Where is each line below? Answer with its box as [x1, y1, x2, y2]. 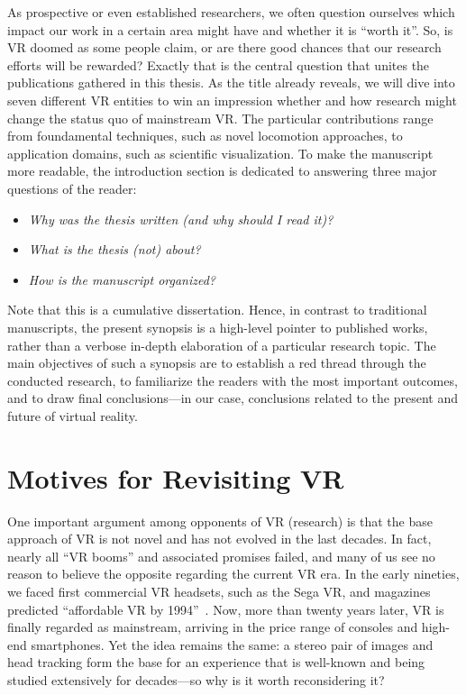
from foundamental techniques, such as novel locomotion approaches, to [7, 126, 403, 145]
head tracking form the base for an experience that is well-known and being [7, 653, 425, 672]
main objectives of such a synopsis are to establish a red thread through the [7, 353, 426, 372]
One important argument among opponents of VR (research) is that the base [7, 511, 433, 530]
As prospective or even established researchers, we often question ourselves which [7, 3, 455, 21]
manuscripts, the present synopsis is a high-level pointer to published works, [7, 317, 428, 336]
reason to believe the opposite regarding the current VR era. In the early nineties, [7, 564, 460, 583]
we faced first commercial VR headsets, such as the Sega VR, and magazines [7, 581, 431, 600]
